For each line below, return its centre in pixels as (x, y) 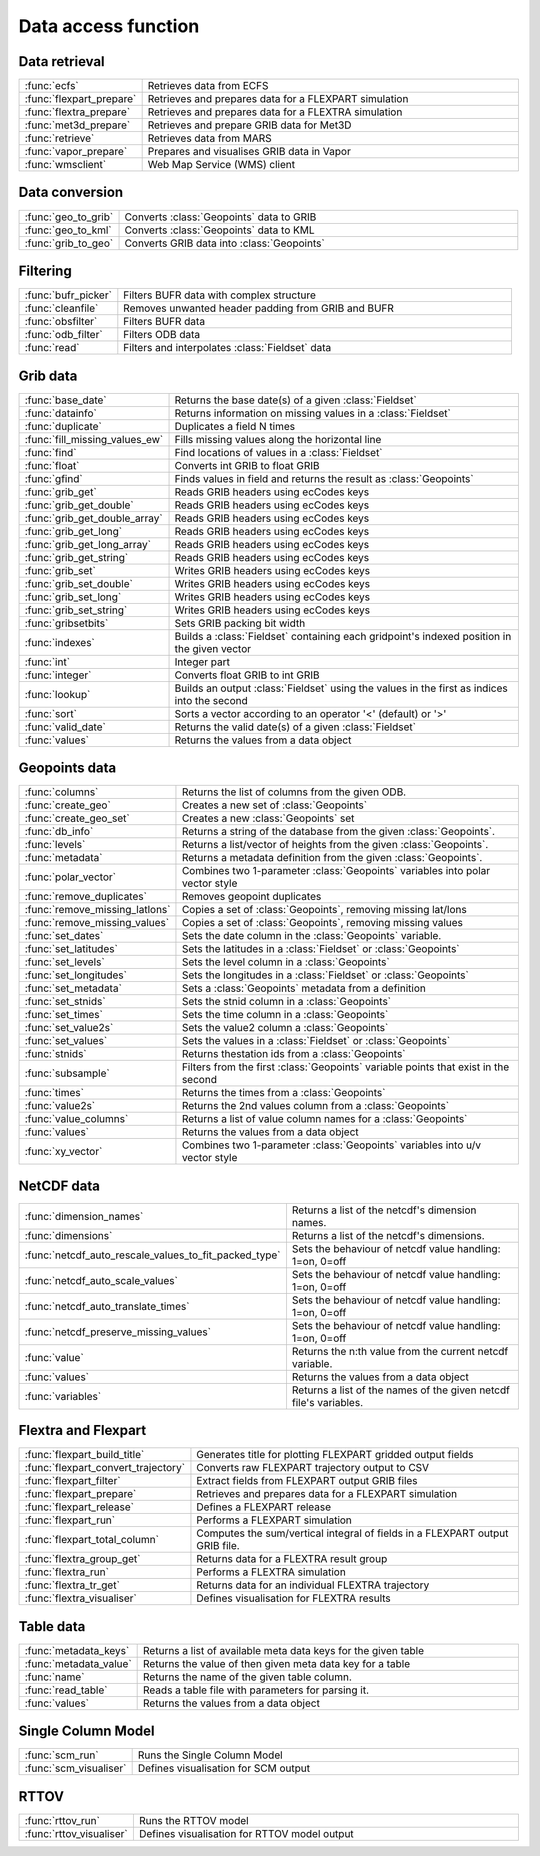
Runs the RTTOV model (193, 1820)
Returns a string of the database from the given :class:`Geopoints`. (338, 832)
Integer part (202, 662)
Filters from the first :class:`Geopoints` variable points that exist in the (345, 1067)
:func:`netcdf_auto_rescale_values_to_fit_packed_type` (152, 1255)
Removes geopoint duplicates (251, 897)
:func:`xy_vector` (63, 1152)
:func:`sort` (50, 713)
